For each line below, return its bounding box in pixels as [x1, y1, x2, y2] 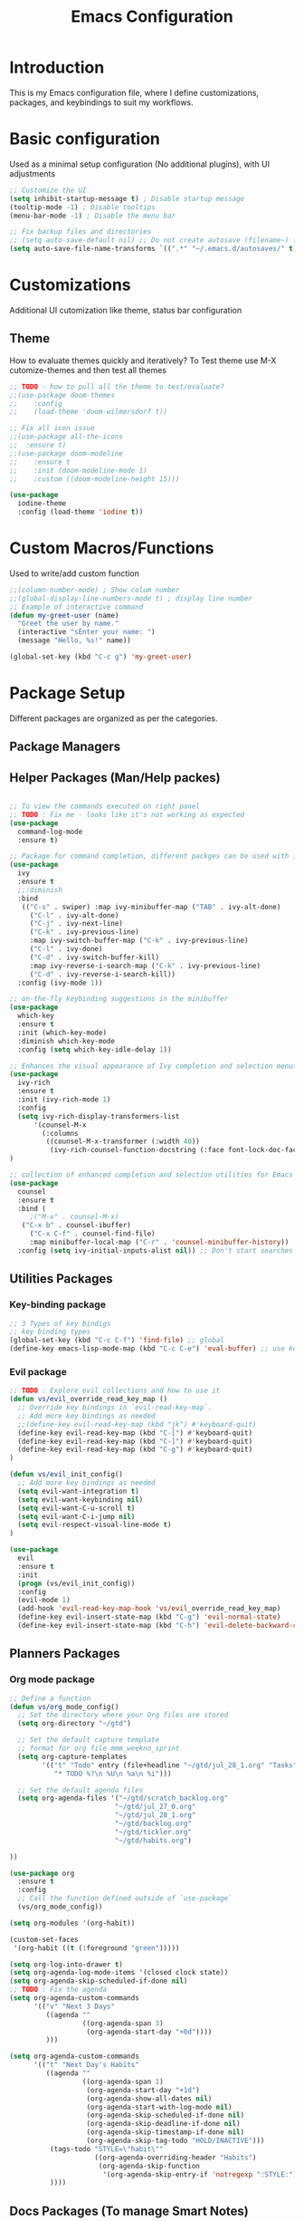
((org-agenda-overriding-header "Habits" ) [94, 2153, 257, 2162]
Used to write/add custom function [9, 568, 140, 579]
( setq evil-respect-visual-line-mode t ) [17, 1520, 172, 1530]
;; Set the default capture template [17, 1735, 160, 1745]
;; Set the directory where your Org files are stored [17, 1710, 229, 1720]
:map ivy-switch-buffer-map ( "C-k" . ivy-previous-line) [29, 936, 249, 946]
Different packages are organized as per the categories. [9, 713, 219, 724]
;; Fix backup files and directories [9, 227, 152, 236]
